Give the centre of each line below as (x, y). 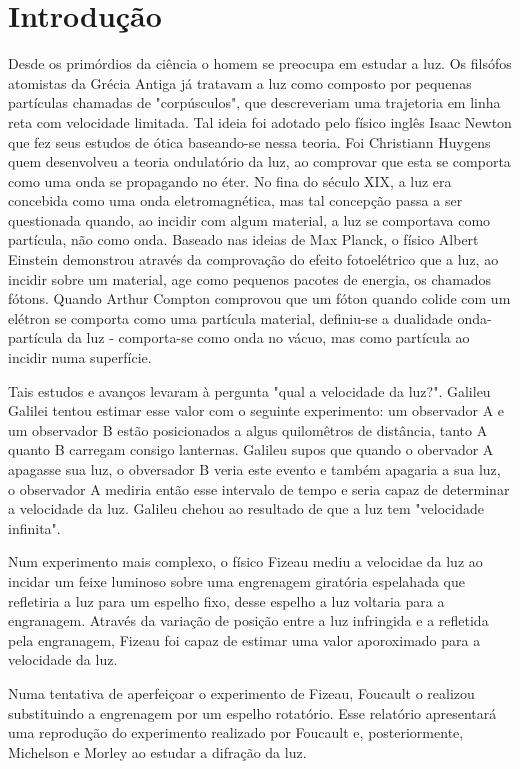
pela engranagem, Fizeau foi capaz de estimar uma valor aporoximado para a (244, 639)
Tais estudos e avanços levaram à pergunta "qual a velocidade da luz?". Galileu (249, 390)
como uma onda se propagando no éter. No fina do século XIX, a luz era (230, 180)
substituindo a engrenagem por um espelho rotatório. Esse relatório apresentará (252, 712)
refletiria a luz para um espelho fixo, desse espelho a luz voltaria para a (226, 600)
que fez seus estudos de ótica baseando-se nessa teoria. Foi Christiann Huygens (249, 141)
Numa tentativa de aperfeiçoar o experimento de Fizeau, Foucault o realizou (241, 692)
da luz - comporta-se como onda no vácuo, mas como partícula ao (268, 337)
